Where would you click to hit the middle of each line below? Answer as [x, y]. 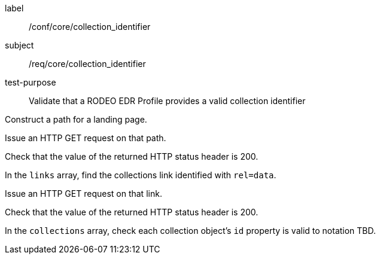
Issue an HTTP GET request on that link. [83, 194]
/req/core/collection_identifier [87, 64]
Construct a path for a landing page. [76, 119]
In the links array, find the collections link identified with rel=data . [141, 175]
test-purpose [31, 82]
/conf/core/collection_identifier [90, 27]
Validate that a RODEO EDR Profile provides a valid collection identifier [167, 101]
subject [19, 45]
